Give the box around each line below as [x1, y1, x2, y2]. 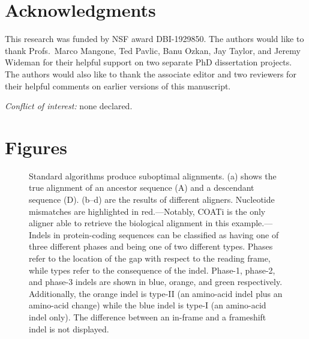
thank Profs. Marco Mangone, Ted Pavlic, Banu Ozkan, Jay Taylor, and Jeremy [5, 44, 301, 56]
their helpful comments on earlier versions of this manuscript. [5, 79, 231, 92]
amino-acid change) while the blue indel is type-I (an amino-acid [29, 299, 266, 311]
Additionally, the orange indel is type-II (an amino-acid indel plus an [29, 287, 283, 299]
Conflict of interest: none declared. [5, 100, 133, 112]
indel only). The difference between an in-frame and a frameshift [29, 310, 266, 323]
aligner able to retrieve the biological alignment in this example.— [29, 217, 273, 229]
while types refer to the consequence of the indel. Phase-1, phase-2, [29, 263, 275, 276]
